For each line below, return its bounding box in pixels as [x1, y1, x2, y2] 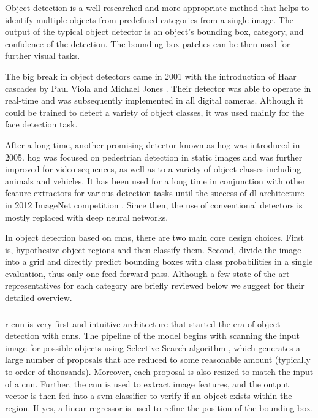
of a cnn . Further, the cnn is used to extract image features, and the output [5, 377, 289, 390]
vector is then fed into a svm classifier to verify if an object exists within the [5, 389, 292, 402]
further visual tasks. [5, 49, 80, 62]
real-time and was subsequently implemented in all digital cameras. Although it [5, 94, 304, 107]
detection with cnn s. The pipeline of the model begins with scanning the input [5, 329, 300, 342]
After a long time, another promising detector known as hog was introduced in [5, 138, 300, 151]
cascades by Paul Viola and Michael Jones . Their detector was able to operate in [5, 82, 311, 94]
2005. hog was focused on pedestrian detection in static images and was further [5, 150, 303, 163]
